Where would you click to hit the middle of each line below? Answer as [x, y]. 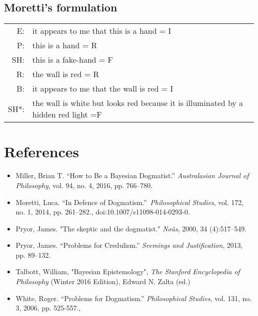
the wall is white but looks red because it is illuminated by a [138, 103]
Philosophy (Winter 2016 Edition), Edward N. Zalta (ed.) [103, 281]
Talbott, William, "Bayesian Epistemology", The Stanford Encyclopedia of [128, 271]
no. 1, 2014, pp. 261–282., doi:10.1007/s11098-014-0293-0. [103, 212]
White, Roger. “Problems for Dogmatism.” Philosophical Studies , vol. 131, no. [134, 298]
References [42, 152]
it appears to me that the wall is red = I [103, 89]
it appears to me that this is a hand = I [102, 31]
